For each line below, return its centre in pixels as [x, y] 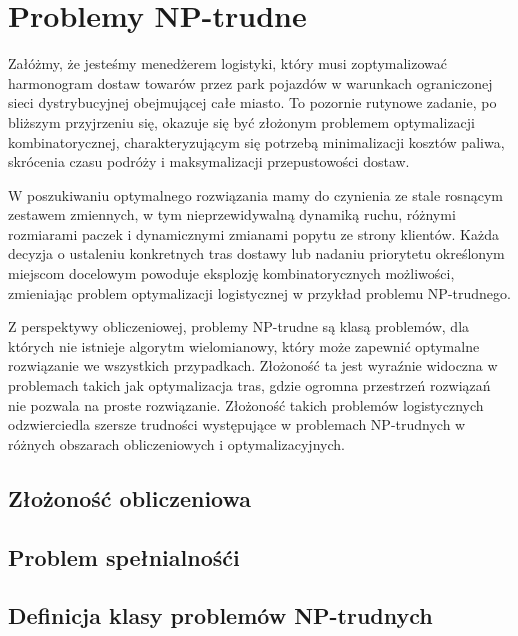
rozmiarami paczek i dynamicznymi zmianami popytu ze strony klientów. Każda [253, 233]
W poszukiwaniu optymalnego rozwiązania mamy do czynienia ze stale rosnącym [255, 194]
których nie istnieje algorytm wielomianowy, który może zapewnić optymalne [244, 345]
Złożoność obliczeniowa [130, 497]
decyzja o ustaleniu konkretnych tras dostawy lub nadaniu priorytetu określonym [256, 253]
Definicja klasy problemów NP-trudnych [220, 615]
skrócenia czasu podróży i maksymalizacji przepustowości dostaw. [209, 161]
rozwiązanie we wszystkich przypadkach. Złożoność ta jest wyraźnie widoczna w [253, 365]
